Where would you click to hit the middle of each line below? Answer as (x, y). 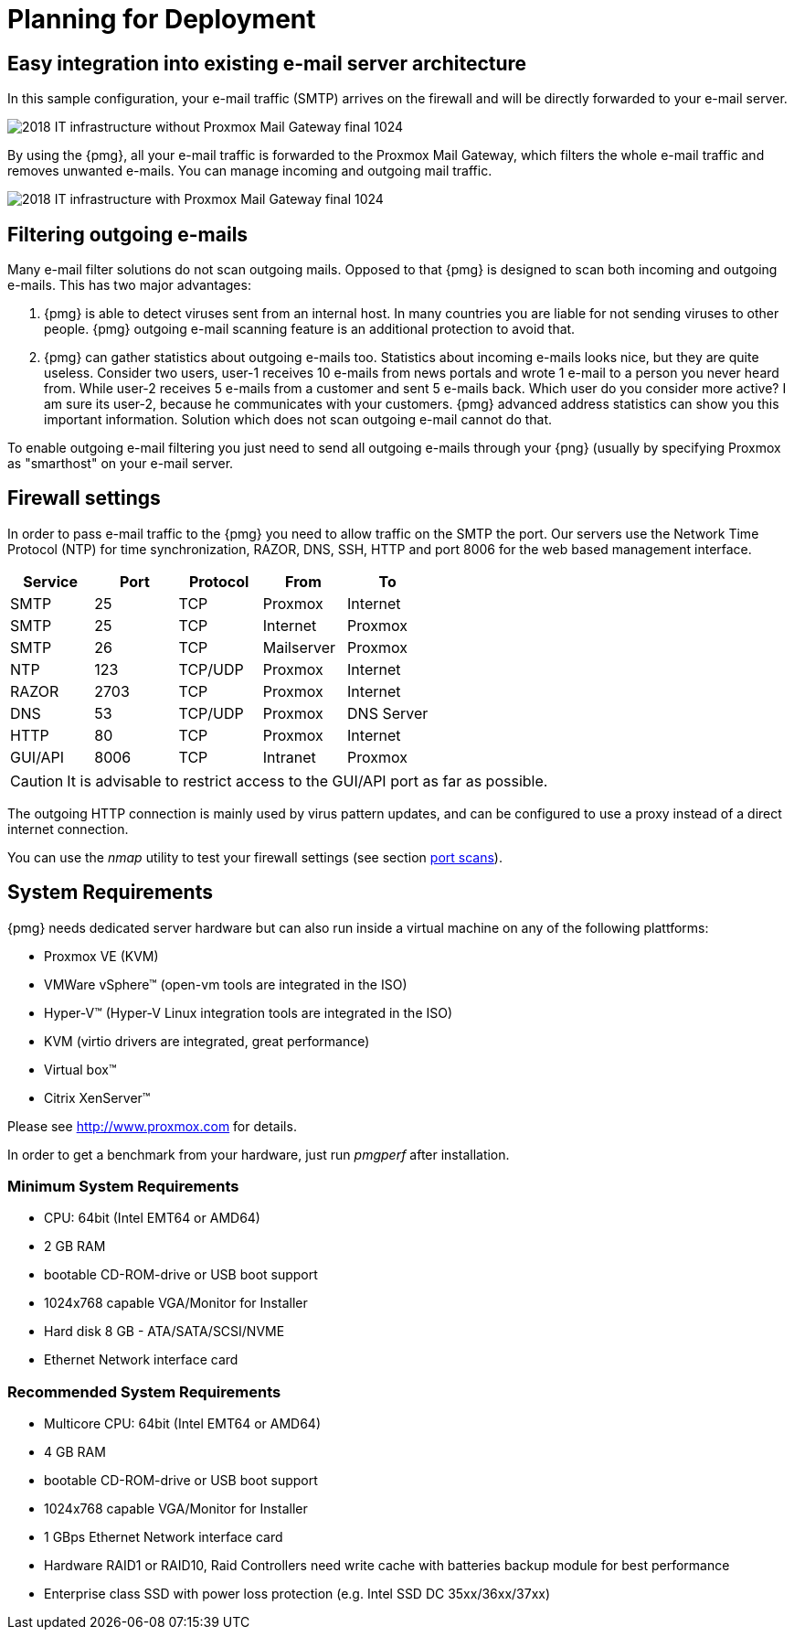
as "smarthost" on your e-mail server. (121, 464)
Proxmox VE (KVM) (101, 956)
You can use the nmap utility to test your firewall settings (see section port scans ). (255, 857)
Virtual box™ (80, 1069)
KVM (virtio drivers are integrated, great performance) (207, 1041)
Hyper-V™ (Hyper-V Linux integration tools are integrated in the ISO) (249, 1012)
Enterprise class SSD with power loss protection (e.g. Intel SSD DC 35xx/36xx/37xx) (297, 1594)
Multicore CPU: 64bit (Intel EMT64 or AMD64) (182, 1424)
